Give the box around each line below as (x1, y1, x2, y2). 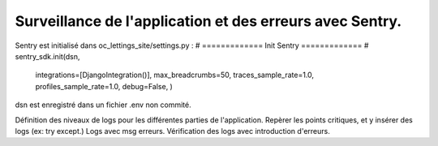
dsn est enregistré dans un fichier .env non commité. (15, 100, 191, 109)
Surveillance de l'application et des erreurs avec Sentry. (15, 12, 402, 30)
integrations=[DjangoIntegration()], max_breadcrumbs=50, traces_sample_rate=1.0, (35, 70, 315, 80)
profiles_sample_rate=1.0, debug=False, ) (35, 81, 174, 91)
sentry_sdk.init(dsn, (15, 51, 80, 61)
